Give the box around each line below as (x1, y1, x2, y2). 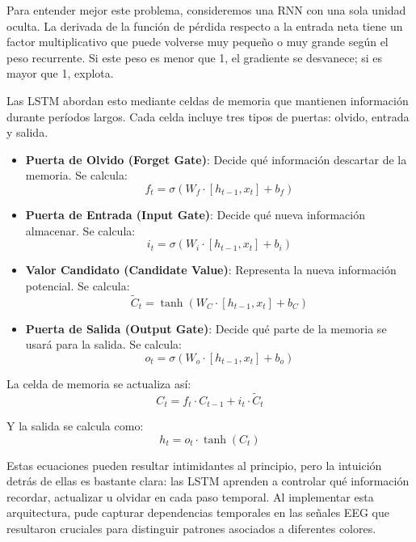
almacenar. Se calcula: (25, 222, 136, 239)
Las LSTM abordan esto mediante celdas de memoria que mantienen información (6, 91, 409, 108)
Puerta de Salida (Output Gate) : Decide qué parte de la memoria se (25, 320, 387, 337)
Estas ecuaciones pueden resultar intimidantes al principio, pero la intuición (6, 456, 382, 473)
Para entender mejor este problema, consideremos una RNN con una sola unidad (6, 2, 406, 18)
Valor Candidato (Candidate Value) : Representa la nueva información (25, 261, 397, 278)
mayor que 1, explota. (6, 65, 114, 82)
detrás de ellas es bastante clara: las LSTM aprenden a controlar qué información (6, 472, 410, 489)
